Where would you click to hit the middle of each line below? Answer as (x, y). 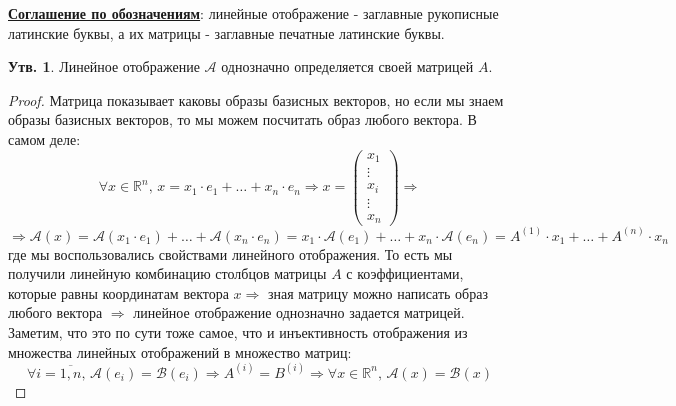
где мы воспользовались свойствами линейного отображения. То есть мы (230, 253)
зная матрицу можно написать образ (377, 292)
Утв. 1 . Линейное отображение (104, 66)
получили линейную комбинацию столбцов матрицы (167, 273)
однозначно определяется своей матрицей (347, 66)
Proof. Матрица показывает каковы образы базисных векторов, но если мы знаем (256, 99)
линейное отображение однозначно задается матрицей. (299, 312)
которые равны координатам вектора (118, 292)
